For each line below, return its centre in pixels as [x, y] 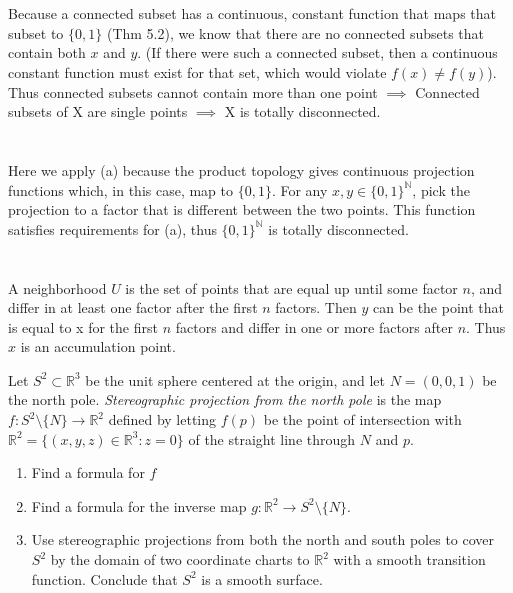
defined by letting [162, 419]
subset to [36, 32]
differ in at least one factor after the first [133, 307]
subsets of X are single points [98, 111]
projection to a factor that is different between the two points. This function [242, 209]
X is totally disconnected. [302, 111]
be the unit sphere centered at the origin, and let [235, 379]
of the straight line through [272, 438]
